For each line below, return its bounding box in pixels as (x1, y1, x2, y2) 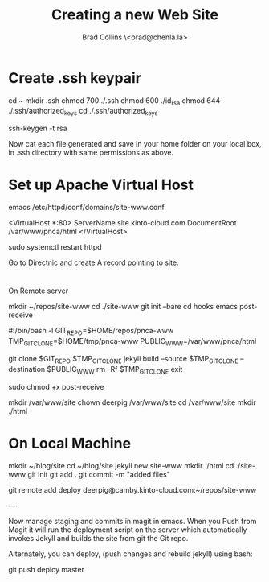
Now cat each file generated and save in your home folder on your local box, (8, 139, 262, 149)
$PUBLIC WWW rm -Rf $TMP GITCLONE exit (47, 364, 183, 376)
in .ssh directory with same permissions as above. (8, 147, 174, 158)
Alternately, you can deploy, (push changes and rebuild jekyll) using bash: (8, 549, 253, 559)
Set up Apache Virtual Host (8, 175, 194, 194)
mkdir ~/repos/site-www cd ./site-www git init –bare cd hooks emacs (8, 302, 238, 312)
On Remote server (8, 286, 69, 295)
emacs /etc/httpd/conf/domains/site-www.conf (8, 203, 165, 213)
